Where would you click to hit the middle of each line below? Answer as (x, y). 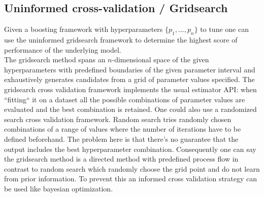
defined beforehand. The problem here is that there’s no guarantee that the (121, 139)
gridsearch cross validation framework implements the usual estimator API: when (130, 89)
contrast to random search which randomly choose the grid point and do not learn (132, 168)
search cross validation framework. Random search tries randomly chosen (118, 119)
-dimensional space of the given (160, 60)
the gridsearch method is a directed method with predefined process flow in (121, 159)
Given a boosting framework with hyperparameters (84, 29)
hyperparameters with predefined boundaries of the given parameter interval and (130, 69)
